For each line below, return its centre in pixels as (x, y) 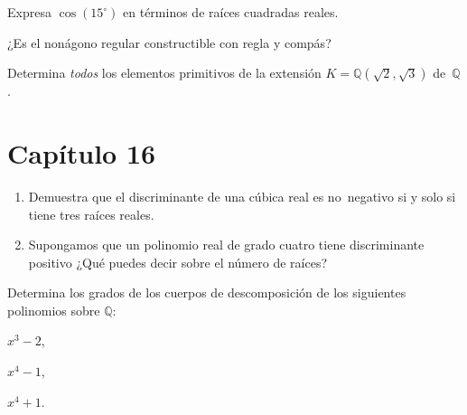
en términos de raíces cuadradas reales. (231, 12)
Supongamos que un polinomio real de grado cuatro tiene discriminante (226, 245)
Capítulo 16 (82, 152)
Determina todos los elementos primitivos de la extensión (164, 73)
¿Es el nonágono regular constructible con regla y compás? (169, 42)
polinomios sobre (54, 310)
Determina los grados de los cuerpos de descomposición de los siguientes (207, 292)
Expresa (29, 12)
